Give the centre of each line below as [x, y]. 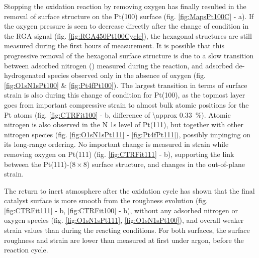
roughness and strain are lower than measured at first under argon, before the [124, 240]
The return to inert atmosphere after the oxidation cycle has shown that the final [129, 190]
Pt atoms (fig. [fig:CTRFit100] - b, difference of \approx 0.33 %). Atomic [117, 114]
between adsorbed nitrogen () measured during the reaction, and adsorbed [119, 65]
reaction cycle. [26, 250]
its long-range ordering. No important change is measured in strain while [116, 144]
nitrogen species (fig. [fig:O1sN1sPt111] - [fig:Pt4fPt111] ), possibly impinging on [127, 134]
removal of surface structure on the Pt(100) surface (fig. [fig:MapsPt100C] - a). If [129, 16]
